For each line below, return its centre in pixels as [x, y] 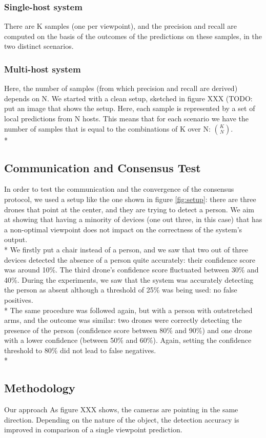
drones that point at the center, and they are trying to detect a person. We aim [129, 209]
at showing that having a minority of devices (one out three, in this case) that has [133, 219]
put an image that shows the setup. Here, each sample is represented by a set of [130, 108]
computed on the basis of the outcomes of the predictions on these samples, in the [133, 36]
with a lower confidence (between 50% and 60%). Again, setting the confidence [128, 340]
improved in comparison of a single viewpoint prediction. [93, 430]
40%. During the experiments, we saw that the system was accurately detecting [129, 279]
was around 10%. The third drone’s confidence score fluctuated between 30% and [131, 270]
